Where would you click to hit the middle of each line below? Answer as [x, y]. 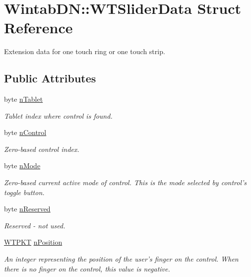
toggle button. [24, 192]
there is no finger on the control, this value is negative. [87, 268]
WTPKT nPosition [33, 242]
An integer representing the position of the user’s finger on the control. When [121, 259]
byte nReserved [27, 209]
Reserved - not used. [35, 225]
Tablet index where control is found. [58, 115]
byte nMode [22, 166]
